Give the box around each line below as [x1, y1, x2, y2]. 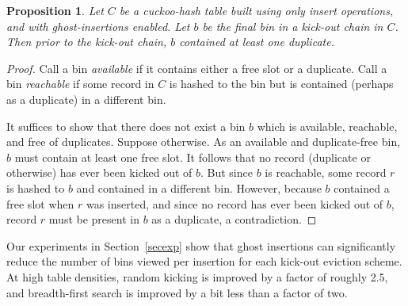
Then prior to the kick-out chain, [6, 33, 167, 50]
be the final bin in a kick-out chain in [202, 17, 383, 34]
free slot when [6, 195, 74, 212]
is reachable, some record [265, 164, 387, 181]
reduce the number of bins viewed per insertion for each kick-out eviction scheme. [6, 253, 402, 270]
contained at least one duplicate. [179, 33, 334, 50]
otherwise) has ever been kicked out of [6, 164, 193, 181]
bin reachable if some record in [6, 75, 154, 92]
